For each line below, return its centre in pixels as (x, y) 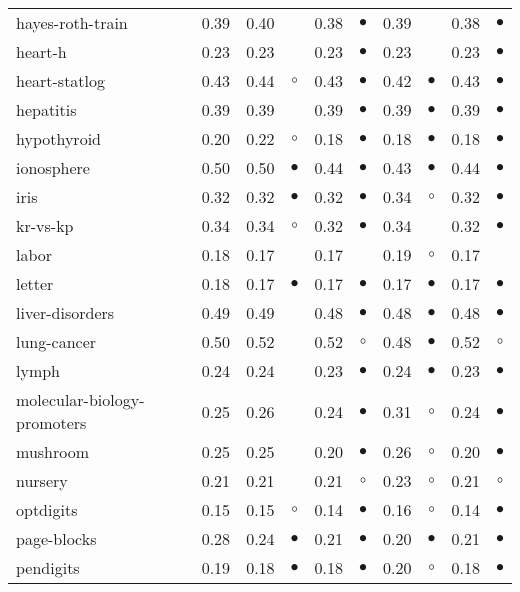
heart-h (41, 51)
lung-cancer (56, 341)
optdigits (47, 509)
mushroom (53, 451)
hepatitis (46, 109)
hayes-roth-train (72, 22)
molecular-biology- (80, 399)
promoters (51, 422)
